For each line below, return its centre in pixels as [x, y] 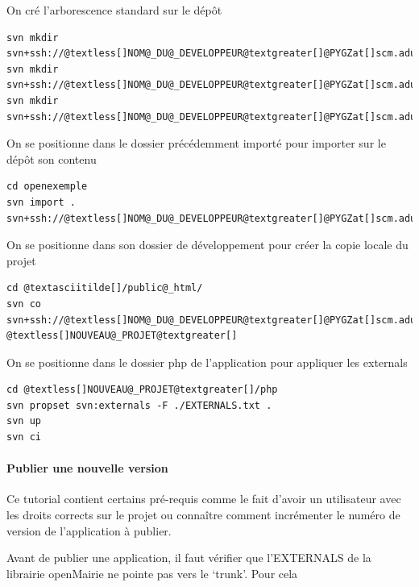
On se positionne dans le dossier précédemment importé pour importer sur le [196, 143]
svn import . [41, 202]
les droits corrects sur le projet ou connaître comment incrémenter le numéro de [203, 515]
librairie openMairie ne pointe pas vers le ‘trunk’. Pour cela [152, 573]
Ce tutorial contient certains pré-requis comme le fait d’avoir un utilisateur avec [204, 499]
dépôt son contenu [52, 158]
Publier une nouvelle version [87, 468]
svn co [24, 304]
